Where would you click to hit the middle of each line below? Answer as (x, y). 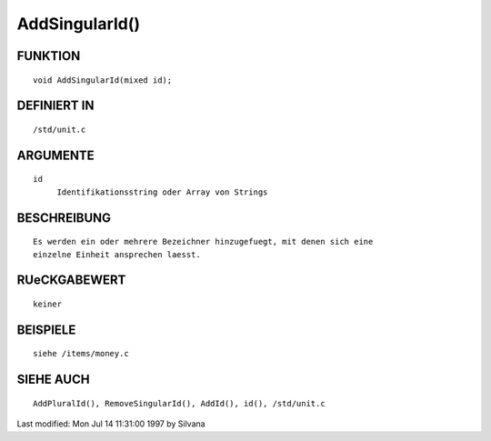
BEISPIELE (46, 330)
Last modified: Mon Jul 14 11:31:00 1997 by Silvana (111, 424)
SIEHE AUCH (53, 380)
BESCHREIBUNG (64, 218)
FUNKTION (49, 56)
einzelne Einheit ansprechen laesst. (117, 254)
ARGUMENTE (55, 155)
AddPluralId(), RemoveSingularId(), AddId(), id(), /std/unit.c (180, 403)
